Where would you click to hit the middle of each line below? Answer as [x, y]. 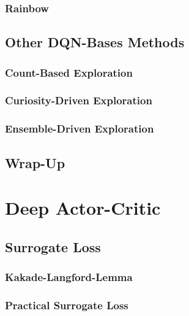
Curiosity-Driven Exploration [79, 100]
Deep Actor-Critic [83, 208]
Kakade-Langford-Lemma [69, 277]
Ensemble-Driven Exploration [80, 129]
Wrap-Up [35, 162]
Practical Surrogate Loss [67, 305]
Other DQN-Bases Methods [95, 42]
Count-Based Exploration [69, 72]
